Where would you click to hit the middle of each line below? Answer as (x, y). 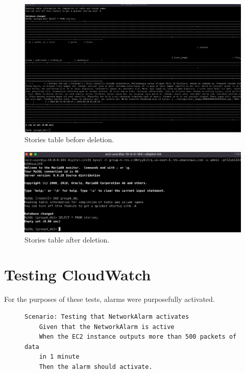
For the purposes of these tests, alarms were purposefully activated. (109, 299)
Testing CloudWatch (78, 275)
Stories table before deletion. (69, 139)
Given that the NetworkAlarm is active (107, 327)
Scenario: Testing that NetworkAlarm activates (107, 316)
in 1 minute (59, 357)
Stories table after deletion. (67, 239)
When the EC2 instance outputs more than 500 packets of (138, 337)
